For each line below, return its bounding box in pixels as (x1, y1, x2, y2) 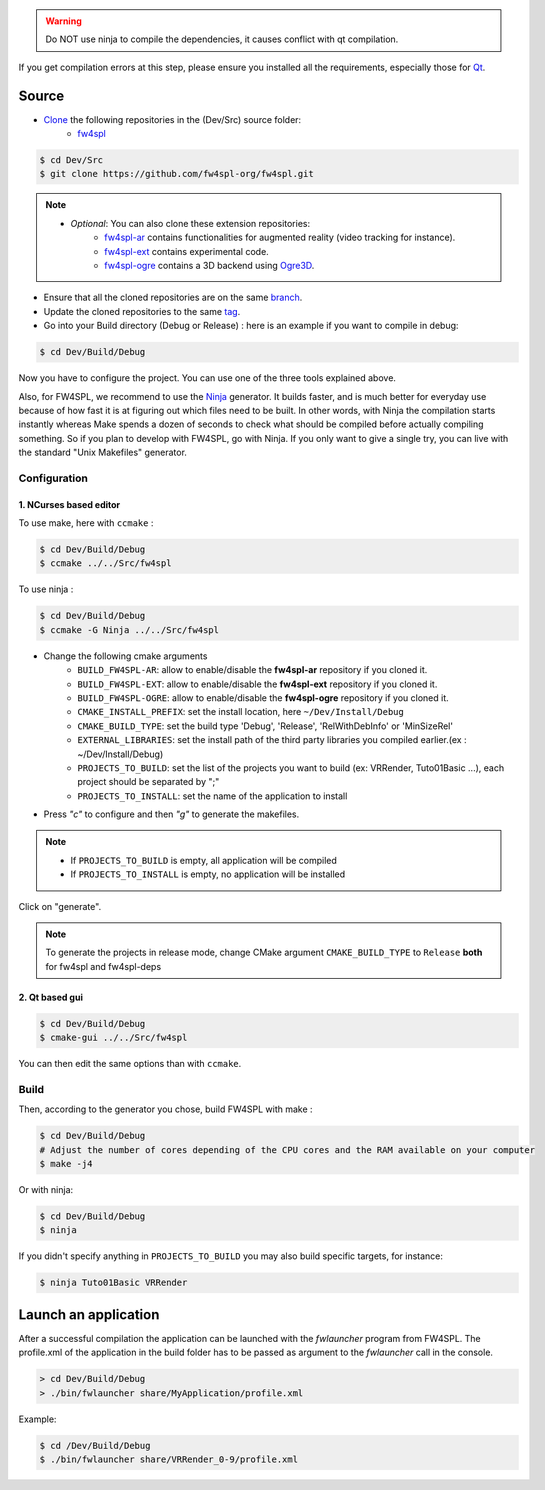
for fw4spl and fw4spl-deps (45, 960, 162, 972)
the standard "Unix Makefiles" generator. (18, 446, 187, 459)
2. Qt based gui (18, 991, 84, 1003)
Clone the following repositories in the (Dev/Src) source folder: (43, 113, 302, 125)
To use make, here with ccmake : (18, 517, 154, 529)
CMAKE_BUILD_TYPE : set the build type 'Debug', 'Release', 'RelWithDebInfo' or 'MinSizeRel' (77, 720, 454, 732)
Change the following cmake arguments (43, 650, 208, 662)
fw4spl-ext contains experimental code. (104, 245, 269, 257)
